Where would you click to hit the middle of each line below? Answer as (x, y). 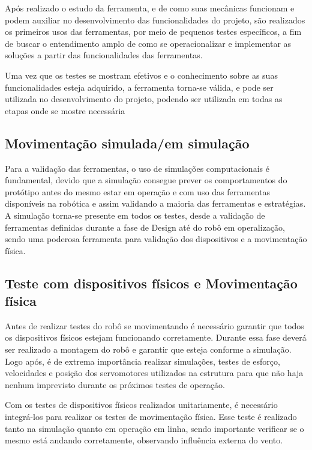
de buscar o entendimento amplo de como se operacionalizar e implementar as (148, 43)
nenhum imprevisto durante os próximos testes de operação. (115, 384)
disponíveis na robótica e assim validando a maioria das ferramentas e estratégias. (155, 203)
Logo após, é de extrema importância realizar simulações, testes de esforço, (142, 361)
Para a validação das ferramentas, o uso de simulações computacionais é (137, 168)
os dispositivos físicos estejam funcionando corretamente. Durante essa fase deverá (156, 337)
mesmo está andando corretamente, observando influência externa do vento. (144, 440)
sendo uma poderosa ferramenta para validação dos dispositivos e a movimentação (156, 239)
